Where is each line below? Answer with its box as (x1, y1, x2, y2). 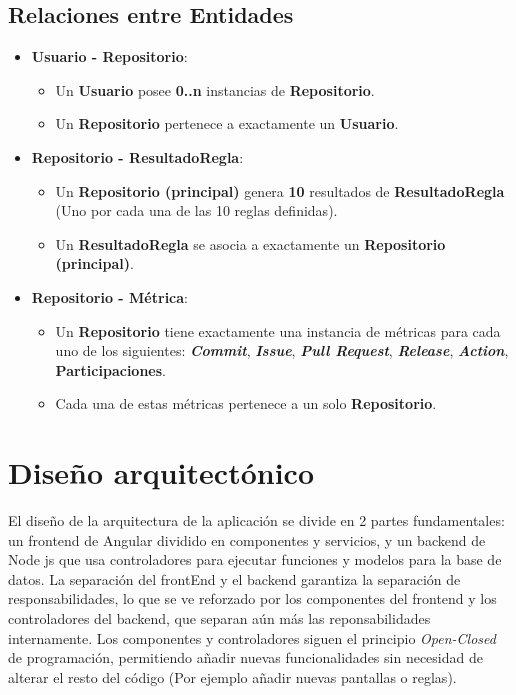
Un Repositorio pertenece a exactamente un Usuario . (55, 113, 399, 134)
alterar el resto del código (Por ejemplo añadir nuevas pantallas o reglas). (8, 666, 457, 687)
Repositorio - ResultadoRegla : (31, 146, 244, 167)
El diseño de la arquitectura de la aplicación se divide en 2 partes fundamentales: (8, 510, 505, 531)
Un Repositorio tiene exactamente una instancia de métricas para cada (55, 320, 501, 341)
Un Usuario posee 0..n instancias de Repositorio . (55, 79, 375, 100)
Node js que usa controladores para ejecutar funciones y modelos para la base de (8, 549, 502, 570)
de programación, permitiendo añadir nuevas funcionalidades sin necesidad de (8, 647, 483, 668)
